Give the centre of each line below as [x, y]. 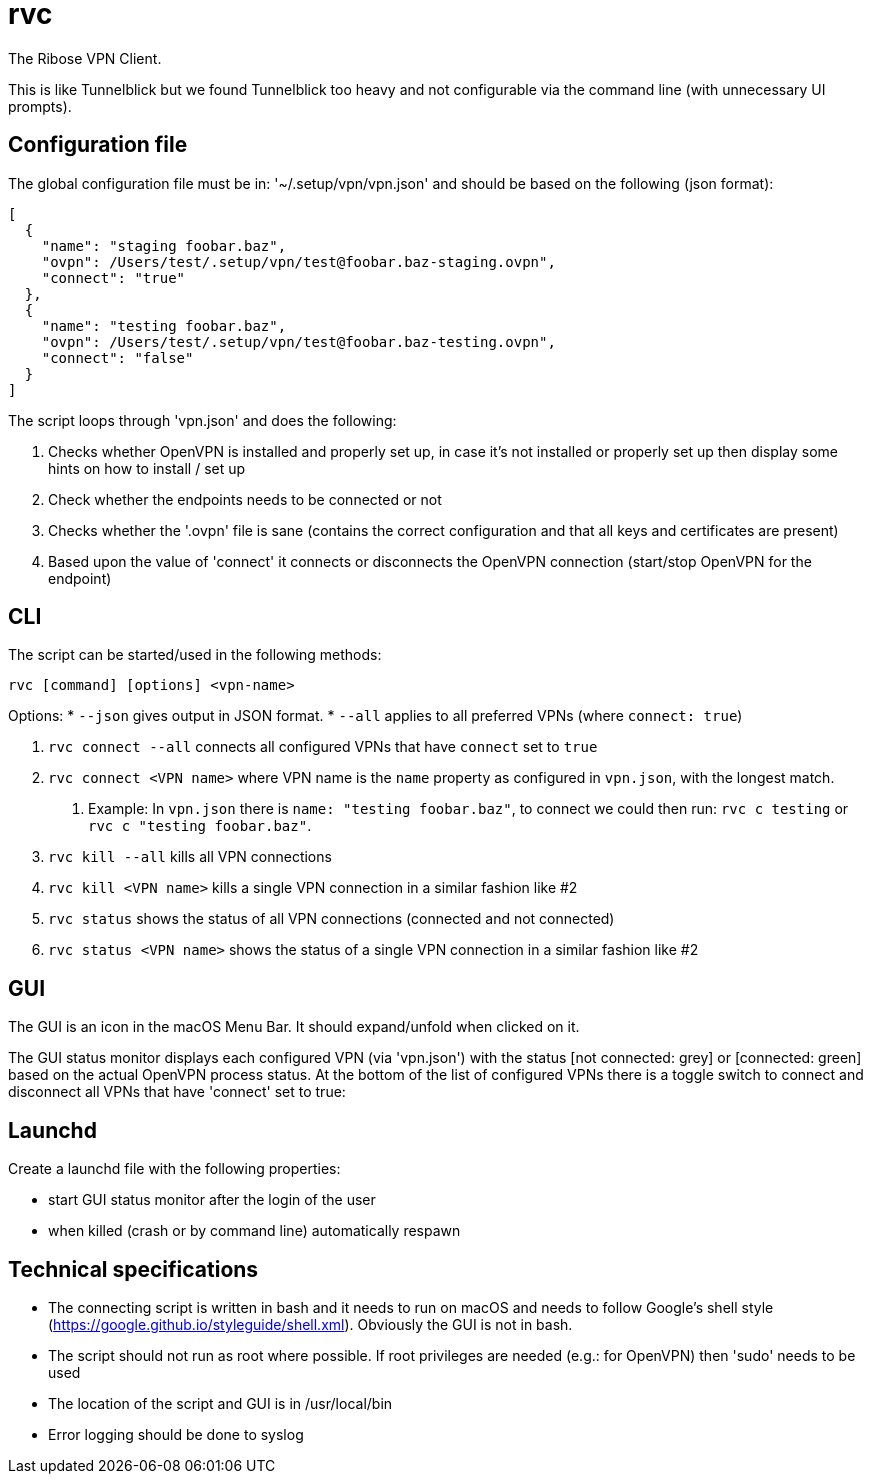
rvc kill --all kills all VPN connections [190, 857]
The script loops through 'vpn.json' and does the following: [202, 420]
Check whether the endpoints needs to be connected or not [245, 499]
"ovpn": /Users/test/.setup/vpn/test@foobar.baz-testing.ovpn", [298, 341]
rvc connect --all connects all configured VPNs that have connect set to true [323, 747]
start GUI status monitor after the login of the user [212, 1200]
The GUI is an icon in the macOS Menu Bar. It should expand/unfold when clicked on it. [294, 1027]
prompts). [40, 106]
